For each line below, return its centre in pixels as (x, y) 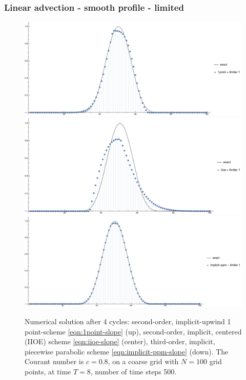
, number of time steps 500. (134, 371)
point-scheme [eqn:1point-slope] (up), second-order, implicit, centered (133, 331)
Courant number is (54, 361)
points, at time (48, 371)
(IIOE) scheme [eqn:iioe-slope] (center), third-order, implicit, (120, 341)
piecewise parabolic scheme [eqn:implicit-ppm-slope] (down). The (127, 351)
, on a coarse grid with (143, 361)
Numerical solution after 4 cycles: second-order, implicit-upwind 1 (128, 321)
